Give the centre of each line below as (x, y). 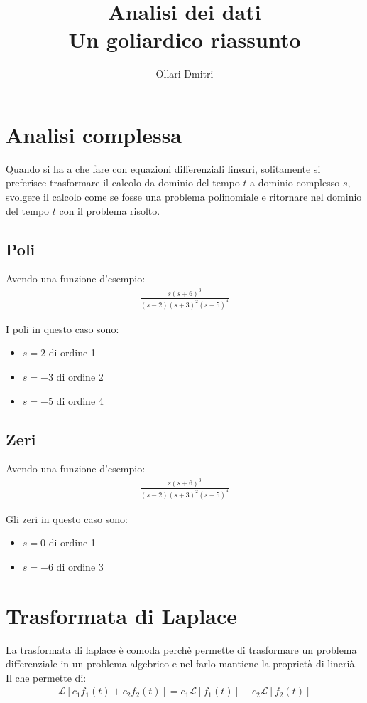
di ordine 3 (80, 566)
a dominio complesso (295, 183)
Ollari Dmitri (185, 74)
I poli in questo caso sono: (62, 328)
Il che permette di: (46, 677)
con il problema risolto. (110, 210)
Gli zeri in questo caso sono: (67, 518)
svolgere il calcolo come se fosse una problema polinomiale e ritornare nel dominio (184, 197)
